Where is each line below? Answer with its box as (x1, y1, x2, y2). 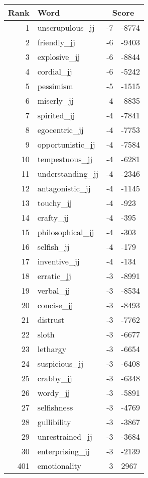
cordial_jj (37, 65, 72, 77)
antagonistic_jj (37, 182, 91, 194)
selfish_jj (37, 241, 70, 252)
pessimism (37, 80, 73, 92)
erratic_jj (37, 270, 71, 282)
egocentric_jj (37, 124, 84, 135)
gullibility (37, 416, 71, 428)
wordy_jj (37, 387, 70, 398)
